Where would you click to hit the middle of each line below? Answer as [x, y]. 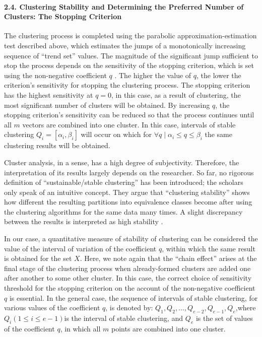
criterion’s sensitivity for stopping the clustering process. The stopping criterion [127, 85]
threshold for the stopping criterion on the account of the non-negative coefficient [130, 288]
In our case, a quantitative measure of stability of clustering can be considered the [131, 239]
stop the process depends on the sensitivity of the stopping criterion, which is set [129, 65]
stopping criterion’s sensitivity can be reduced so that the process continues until [129, 115]
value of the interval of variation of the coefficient [80, 248]
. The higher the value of [153, 75]
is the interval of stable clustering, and [124, 318]
